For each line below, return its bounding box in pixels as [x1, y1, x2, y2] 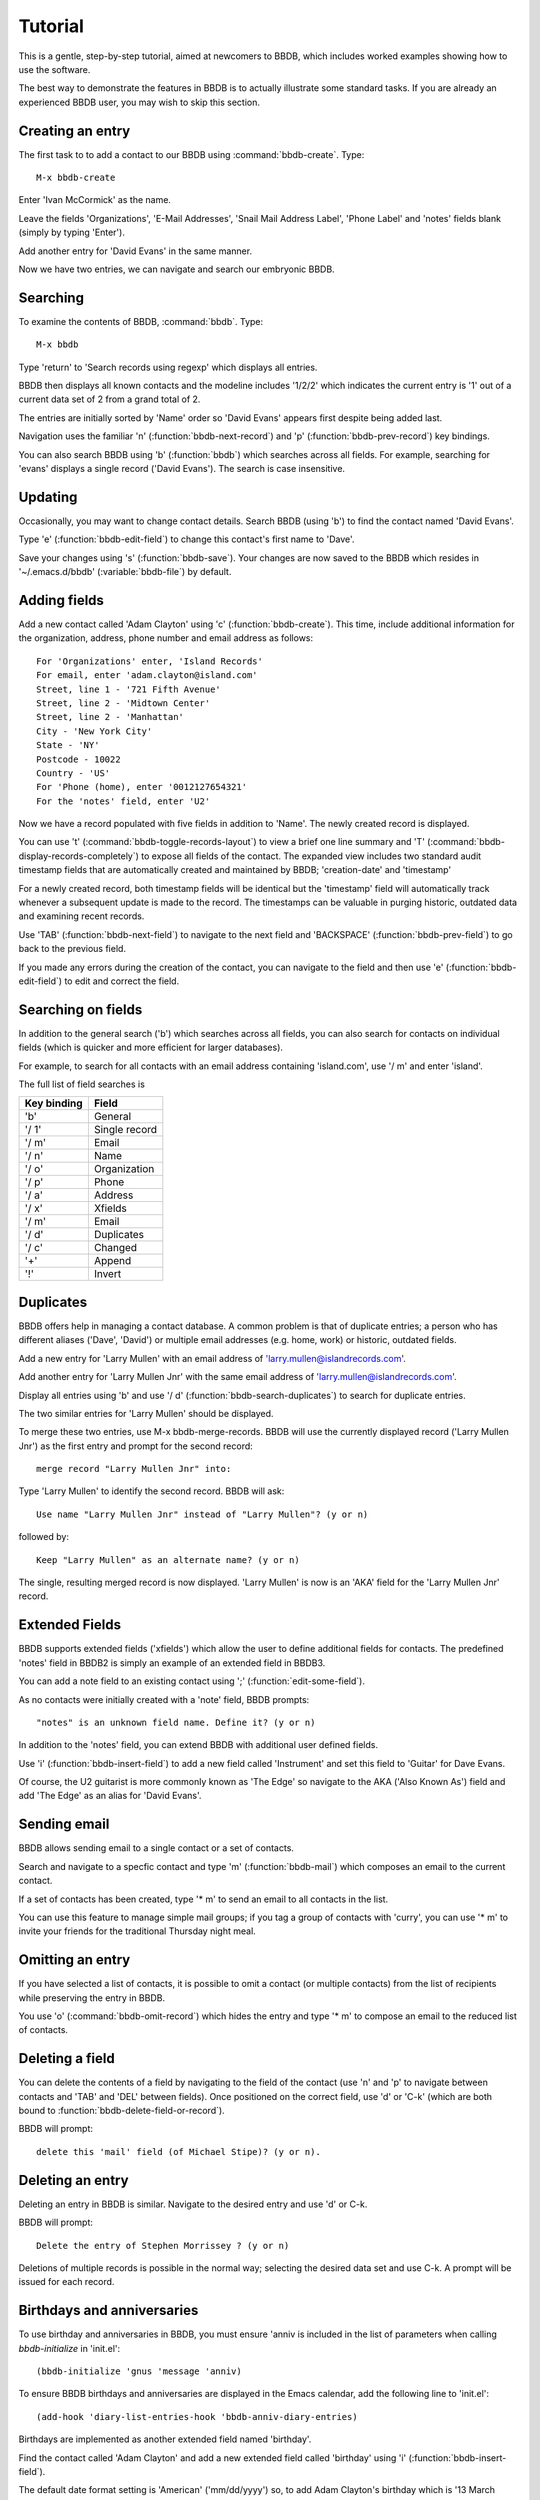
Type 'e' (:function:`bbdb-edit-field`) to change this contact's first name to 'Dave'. [18, 533, 355, 545]
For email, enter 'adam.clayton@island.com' [36, 670, 259, 681]
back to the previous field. [18, 943, 127, 955]
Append [93, 1254, 132, 1268]
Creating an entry [18, 122, 131, 139]
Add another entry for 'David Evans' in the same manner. [18, 245, 253, 257]
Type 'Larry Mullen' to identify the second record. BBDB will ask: [18, 1485, 285, 1497]
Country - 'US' [36, 767, 111, 779]
